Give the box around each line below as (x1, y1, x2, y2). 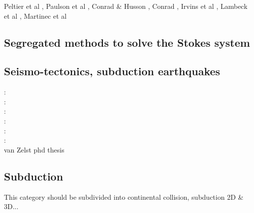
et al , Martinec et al (4, 10, 67, 21)
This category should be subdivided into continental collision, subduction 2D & (4, 191, 244, 202)
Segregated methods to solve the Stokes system (4, 34, 250, 50)
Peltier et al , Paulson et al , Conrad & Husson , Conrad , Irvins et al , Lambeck (4, 1, 248, 11)
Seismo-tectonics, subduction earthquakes (4, 63, 221, 79)
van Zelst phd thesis (4, 144, 64, 154)
